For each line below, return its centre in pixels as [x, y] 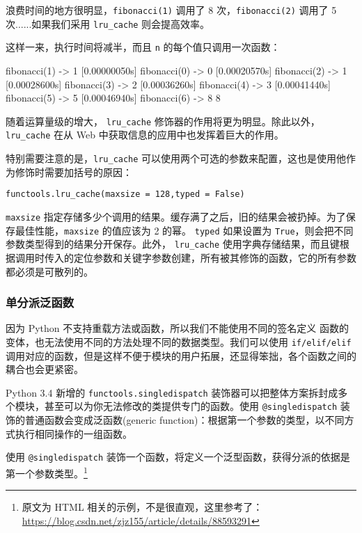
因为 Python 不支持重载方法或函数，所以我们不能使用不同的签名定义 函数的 [177, 328]
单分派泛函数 [40, 302]
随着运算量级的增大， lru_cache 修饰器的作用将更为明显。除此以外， [163, 121]
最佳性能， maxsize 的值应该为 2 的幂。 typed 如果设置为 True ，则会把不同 [184, 230]
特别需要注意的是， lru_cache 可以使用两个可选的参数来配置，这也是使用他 [176, 158]
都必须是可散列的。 [49, 271]
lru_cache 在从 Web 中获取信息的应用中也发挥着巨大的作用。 [145, 135]
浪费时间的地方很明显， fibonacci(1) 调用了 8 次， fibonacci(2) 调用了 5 [171, 10]
